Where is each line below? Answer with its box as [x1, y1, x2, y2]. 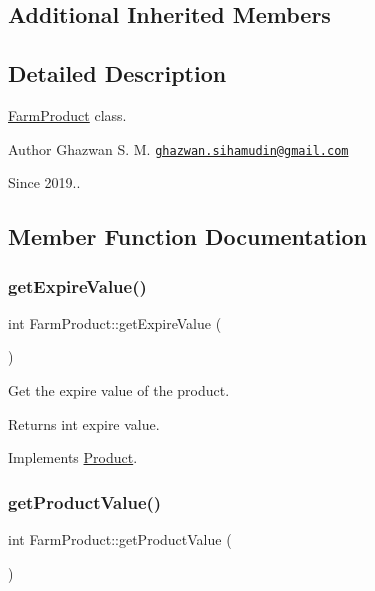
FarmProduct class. [8, 104, 127, 125]
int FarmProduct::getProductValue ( [8, 529, 232, 550]
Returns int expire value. [8, 413, 160, 434]
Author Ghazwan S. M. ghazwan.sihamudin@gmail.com [8, 138, 349, 159]
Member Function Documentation [8, 221, 368, 252]
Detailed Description [8, 58, 227, 89]
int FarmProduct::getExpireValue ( [8, 312, 222, 333]
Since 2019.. [8, 172, 81, 193]
